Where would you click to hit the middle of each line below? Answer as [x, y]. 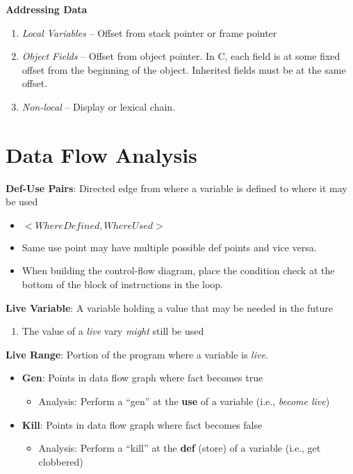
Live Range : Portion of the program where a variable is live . [137, 354]
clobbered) [61, 461]
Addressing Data [47, 9]
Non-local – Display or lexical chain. [98, 106]
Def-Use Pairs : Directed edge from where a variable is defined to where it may [176, 188]
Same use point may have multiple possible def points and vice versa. [169, 247]
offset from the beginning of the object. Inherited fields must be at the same [184, 69]
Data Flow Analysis [101, 154]
